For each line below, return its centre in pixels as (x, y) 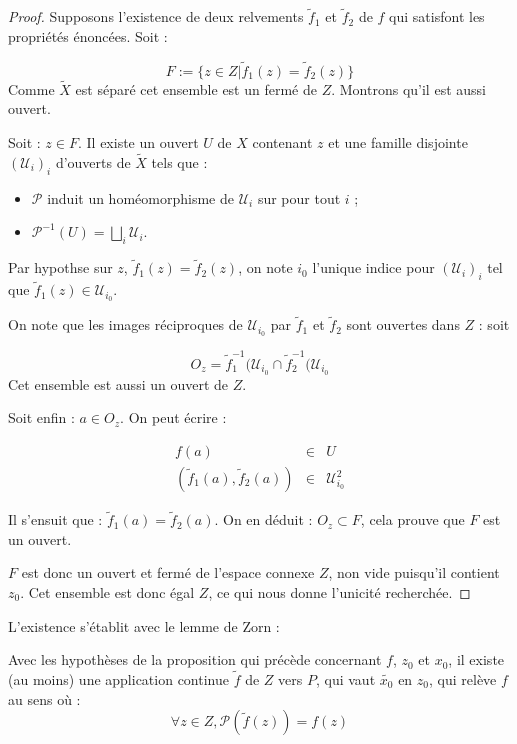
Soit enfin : (41, 417)
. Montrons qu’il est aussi (408, 88)
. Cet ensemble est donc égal (107, 592)
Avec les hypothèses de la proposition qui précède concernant (195, 659)
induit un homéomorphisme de (140, 197)
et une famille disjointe (398, 142)
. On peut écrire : (173, 417)
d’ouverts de (93, 161)
